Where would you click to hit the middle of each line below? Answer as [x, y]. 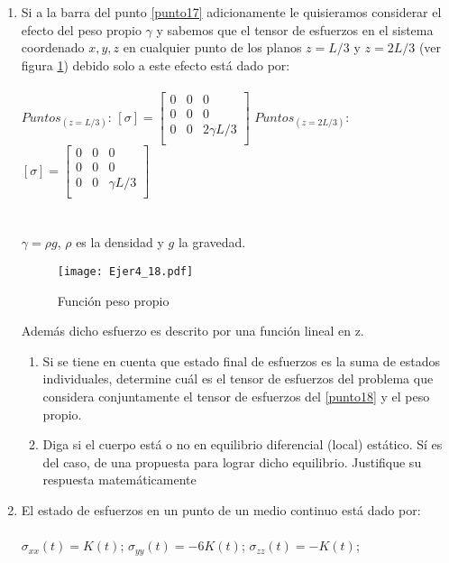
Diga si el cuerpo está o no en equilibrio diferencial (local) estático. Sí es [243, 444]
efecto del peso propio [81, 29]
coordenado [53, 47]
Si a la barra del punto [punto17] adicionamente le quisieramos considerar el [231, 12]
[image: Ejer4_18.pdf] [125, 272]
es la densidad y [120, 242]
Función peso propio [113, 300]
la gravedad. [212, 242]
